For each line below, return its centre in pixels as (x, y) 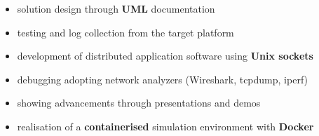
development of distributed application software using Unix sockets (165, 56)
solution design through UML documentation (116, 8)
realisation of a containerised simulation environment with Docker (165, 126)
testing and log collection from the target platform (125, 32)
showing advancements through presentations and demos (139, 103)
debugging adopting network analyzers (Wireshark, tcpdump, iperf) (162, 79)
